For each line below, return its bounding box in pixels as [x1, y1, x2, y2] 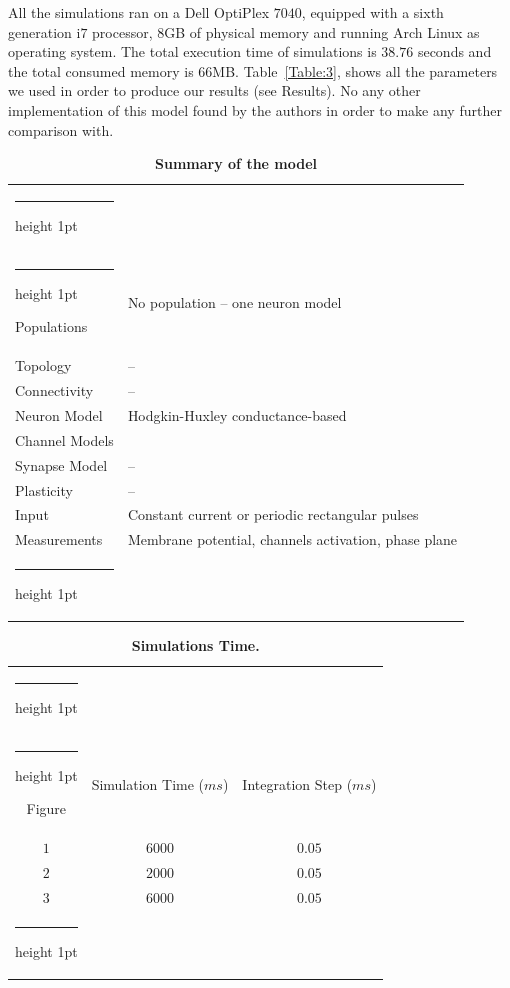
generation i [8, 21, 81, 42]
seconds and [417, 41, 492, 62]
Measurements [15, 529, 103, 550]
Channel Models [15, 429, 114, 450]
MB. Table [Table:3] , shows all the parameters [212, 60, 498, 81]
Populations [15, 316, 88, 337]
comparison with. [8, 119, 114, 140]
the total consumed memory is [8, 60, 194, 81]
